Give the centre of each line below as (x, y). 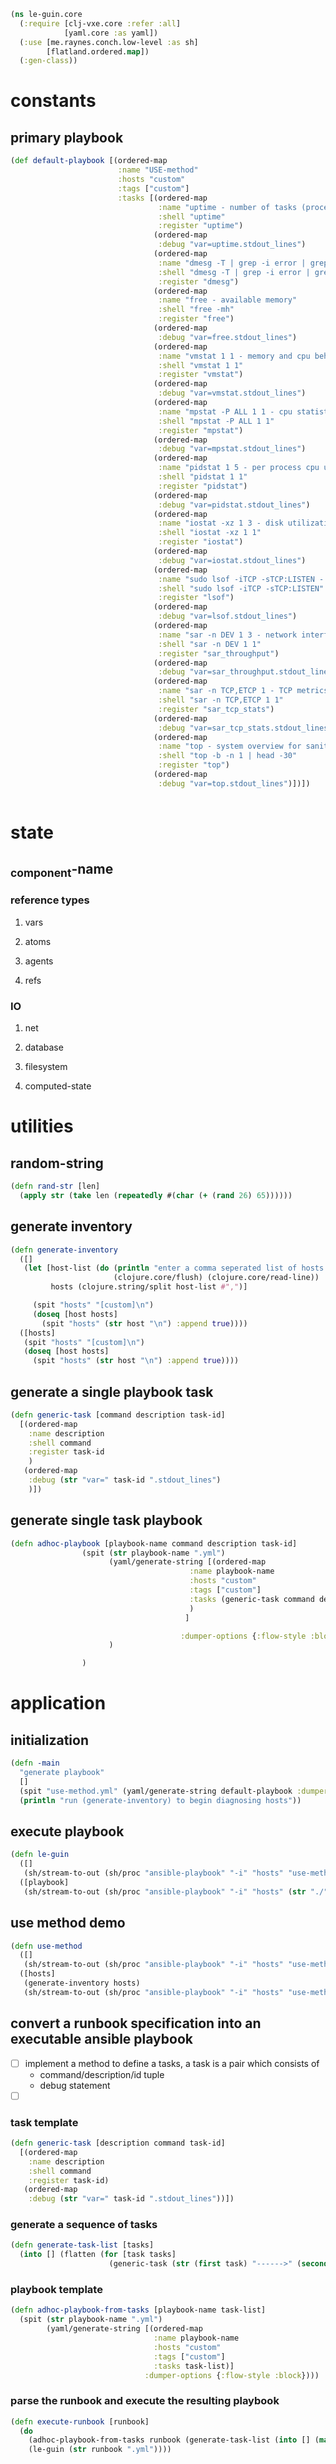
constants (53, 101)
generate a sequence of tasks (84, 2225)
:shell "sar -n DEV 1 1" (210, 644)
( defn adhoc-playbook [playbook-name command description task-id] (154, 1543)
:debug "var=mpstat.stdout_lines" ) (232, 449)
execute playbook (67, 1831)
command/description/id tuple (102, 2074)
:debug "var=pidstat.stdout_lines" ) (234, 505)
